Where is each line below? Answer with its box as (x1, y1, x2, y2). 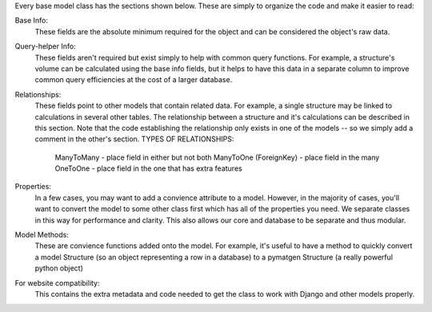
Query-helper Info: (14, 41, 76, 51)
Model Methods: (14, 230, 70, 239)
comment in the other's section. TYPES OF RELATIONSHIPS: (34, 134, 234, 144)
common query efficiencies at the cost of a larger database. (34, 75, 233, 85)
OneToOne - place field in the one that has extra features (54, 164, 243, 173)
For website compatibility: (14, 278, 100, 287)
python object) (34, 263, 84, 273)
